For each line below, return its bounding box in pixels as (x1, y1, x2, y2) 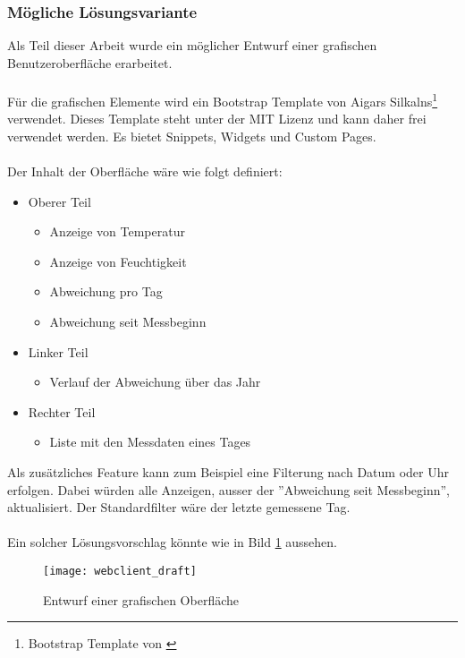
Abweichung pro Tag (49, 282, 163, 301)
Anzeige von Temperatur (49, 222, 185, 241)
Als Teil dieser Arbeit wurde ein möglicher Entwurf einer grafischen (7, 36, 377, 55)
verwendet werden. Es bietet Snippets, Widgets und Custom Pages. (7, 126, 376, 145)
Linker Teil (28, 342, 89, 361)
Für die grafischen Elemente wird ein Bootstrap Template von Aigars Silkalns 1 (7, 90, 438, 110)
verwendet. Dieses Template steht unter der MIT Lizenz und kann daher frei (7, 109, 427, 128)
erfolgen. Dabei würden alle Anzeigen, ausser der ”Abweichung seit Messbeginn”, (7, 480, 450, 499)
